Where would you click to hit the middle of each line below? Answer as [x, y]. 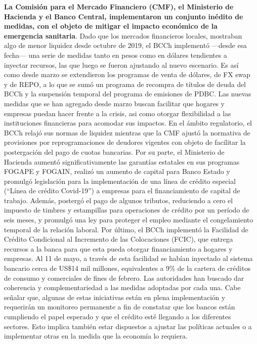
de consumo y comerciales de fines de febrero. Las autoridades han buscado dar [124, 278]
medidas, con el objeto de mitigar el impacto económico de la [111, 26]
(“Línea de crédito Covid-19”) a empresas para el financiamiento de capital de [122, 191]
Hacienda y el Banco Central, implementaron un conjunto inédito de [124, 16]
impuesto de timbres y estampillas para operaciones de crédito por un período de [127, 210]
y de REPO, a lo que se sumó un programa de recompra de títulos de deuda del [125, 84]
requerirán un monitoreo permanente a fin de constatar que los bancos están [120, 307]
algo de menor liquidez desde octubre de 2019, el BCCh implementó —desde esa [126, 45]
